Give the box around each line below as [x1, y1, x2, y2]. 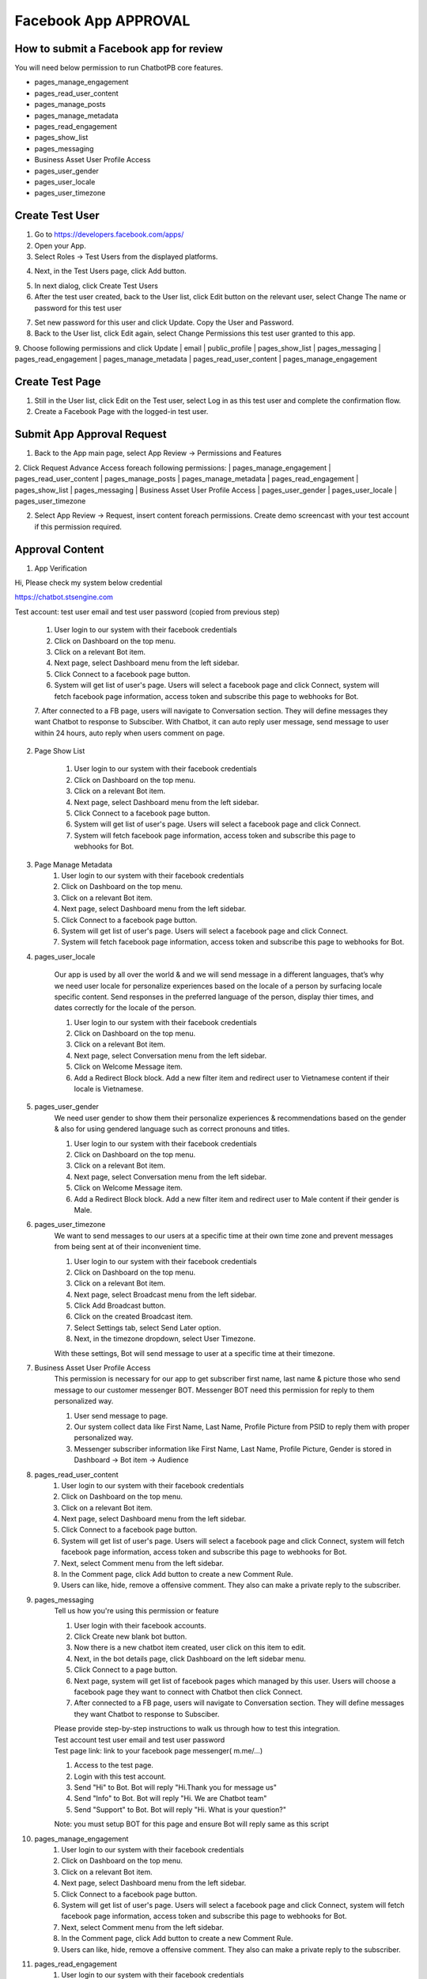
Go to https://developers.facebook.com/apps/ [34, 230, 184, 239]
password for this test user [34, 303, 123, 313]
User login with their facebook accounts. [74, 1620, 207, 1630]
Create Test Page [14, 374, 102, 388]
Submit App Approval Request [14, 427, 167, 441]
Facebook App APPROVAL [14, 12, 191, 29]
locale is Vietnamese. [74, 1084, 144, 1094]
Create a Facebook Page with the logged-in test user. [34, 407, 209, 416]
